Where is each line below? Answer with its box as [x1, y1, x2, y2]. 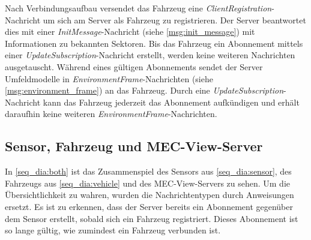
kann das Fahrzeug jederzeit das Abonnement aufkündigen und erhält [43, 95, 300, 108]
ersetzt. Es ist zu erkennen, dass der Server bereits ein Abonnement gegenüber [5, 200, 294, 212]
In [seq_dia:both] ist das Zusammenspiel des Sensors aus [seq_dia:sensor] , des [5, 165, 292, 178]
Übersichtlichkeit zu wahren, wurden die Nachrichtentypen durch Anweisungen [5, 188, 294, 201]
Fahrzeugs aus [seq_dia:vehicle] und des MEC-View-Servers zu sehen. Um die [5, 176, 291, 189]
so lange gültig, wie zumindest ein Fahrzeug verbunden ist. [5, 224, 221, 236]
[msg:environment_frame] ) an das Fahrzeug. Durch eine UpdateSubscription [5, 84, 283, 97]
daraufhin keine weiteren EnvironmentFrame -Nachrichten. [5, 107, 217, 120]
